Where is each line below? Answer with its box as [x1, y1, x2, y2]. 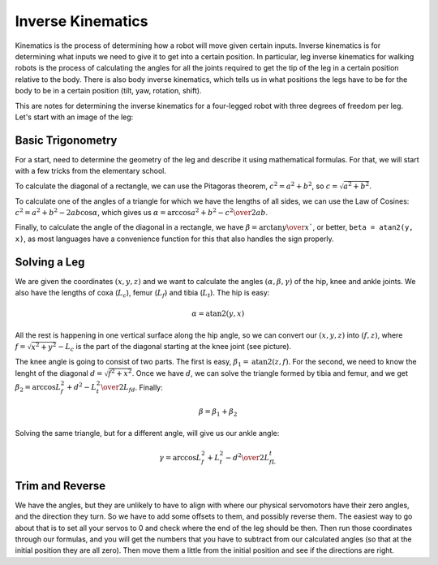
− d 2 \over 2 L [225, 451, 270, 462]
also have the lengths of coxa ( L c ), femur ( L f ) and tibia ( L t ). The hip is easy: [15, 288, 270, 300]
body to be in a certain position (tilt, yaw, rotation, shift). [15, 86, 202, 96]
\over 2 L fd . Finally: [100, 382, 163, 394]
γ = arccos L [159, 453, 202, 462]
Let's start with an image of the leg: [15, 112, 134, 122]
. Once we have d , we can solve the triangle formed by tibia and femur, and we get [131, 368, 409, 377]
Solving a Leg [15, 255, 85, 269]
